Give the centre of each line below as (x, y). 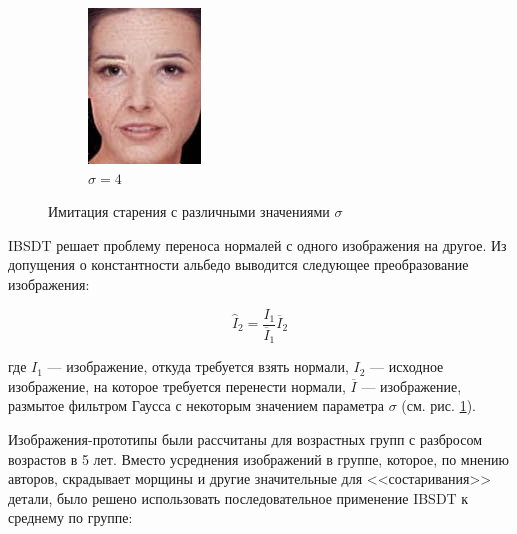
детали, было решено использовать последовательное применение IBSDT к (238, 497)
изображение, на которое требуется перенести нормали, (177, 385)
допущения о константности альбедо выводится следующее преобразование (238, 264)
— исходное (407, 366)
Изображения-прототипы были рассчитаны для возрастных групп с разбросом (245, 438)
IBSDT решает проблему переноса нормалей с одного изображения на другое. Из (257, 244)
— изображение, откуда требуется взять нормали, (198, 366)
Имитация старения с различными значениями (189, 211)
